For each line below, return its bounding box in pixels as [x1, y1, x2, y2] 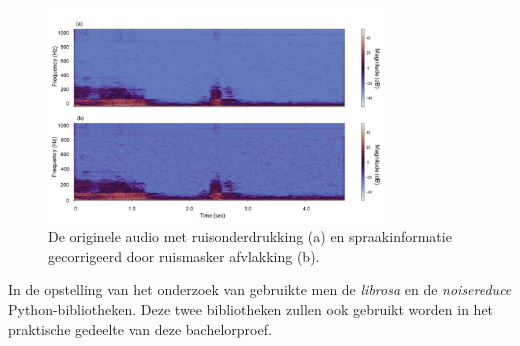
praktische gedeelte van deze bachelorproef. [8, 318, 272, 339]
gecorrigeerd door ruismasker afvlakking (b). [48, 245, 320, 266]
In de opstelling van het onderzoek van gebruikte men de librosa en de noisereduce [8, 279, 512, 300]
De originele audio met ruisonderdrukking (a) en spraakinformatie [48, 226, 452, 247]
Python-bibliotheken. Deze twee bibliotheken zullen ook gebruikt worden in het [8, 299, 494, 320]
